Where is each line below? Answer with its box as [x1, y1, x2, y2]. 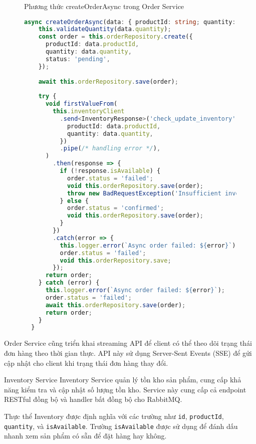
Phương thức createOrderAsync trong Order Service [24, 1, 184, 11]
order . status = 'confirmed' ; [67, 204, 164, 212]
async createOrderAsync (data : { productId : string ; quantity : [24, 18, 236, 26]
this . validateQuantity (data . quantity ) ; [38, 26, 171, 33]
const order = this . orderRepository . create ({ [38, 33, 193, 41]
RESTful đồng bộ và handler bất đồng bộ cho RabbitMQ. [4, 394, 182, 404]
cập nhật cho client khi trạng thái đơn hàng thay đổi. [4, 357, 168, 368]
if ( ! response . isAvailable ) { [60, 167, 161, 175]
